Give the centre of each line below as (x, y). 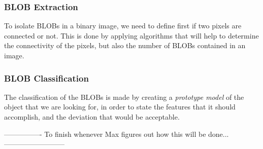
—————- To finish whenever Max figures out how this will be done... (117, 134)
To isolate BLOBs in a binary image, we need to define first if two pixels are (123, 26)
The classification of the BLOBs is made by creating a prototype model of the (124, 97)
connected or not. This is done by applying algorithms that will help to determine (131, 35)
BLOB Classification (46, 78)
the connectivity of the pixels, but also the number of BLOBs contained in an (125, 45)
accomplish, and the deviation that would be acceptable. (92, 117)
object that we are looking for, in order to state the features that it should (120, 107)
